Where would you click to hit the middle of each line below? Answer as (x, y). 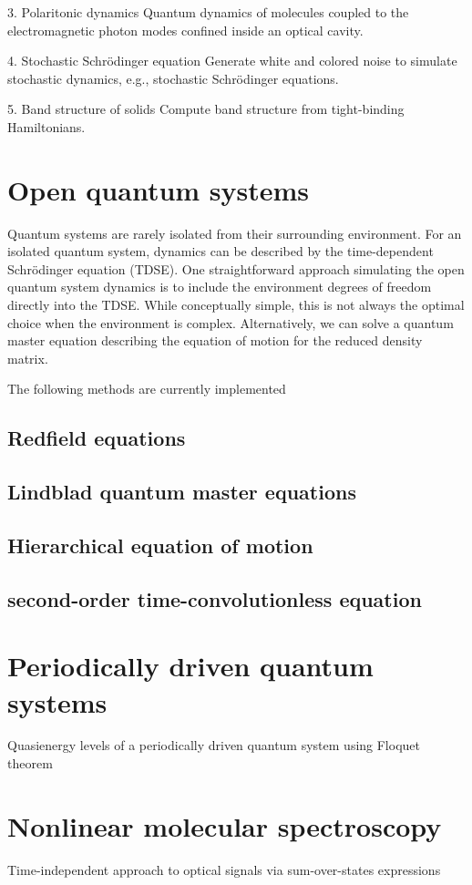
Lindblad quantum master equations (182, 492)
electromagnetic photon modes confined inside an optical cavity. (185, 30)
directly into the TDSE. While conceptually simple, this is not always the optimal (236, 305)
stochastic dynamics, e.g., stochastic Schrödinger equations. (173, 78)
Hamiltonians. (46, 126)
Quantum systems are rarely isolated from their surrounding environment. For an (235, 233)
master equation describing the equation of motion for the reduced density (215, 340)
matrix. (28, 358)
